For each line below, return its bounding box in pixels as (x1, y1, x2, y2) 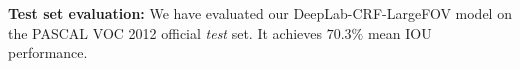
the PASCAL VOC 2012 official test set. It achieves (8, 22, 323, 43)
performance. (8, 42, 88, 63)
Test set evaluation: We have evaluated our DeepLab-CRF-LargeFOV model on (8, 3, 512, 23)
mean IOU (367, 22, 432, 43)
